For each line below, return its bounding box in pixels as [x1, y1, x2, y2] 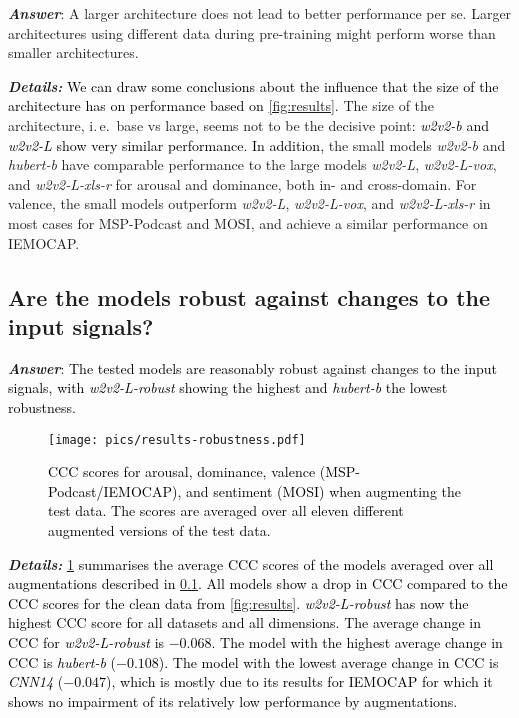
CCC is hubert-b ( [8, 651, 117, 672]
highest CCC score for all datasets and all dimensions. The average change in [8, 612, 482, 633]
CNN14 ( [8, 671, 64, 692]
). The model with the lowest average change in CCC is [158, 651, 499, 672]
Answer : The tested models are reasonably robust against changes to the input [8, 357, 497, 378]
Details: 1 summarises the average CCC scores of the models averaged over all [8, 553, 494, 574]
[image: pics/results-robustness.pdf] [48, 432, 306, 447]
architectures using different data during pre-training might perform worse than [8, 22, 496, 43]
